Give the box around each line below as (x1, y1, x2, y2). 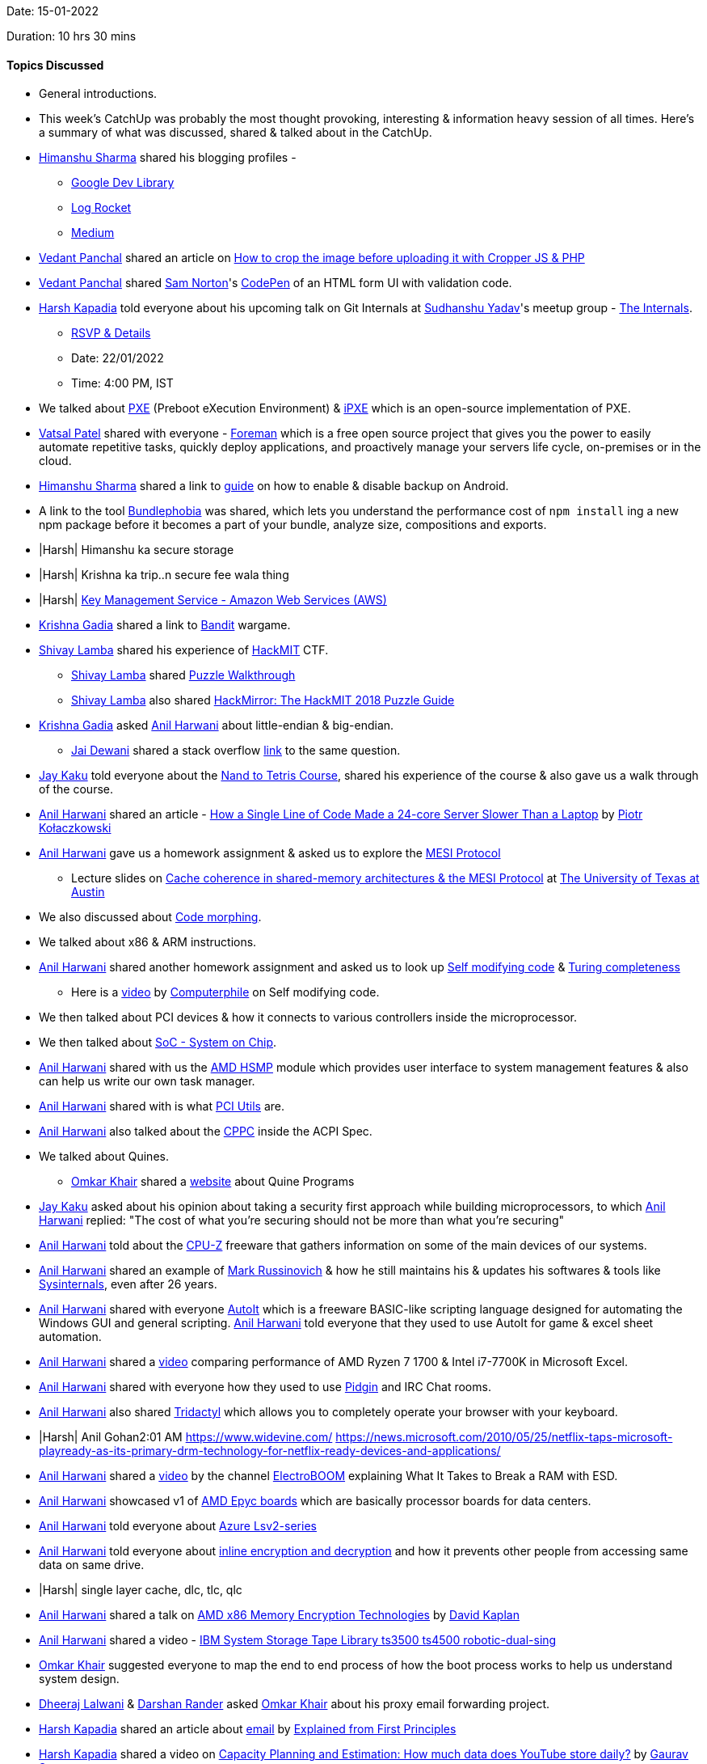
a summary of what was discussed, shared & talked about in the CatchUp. (39, 125, 432, 140)
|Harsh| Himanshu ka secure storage (39, 543, 234, 557)
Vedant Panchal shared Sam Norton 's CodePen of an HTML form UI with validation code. (39, 276, 512, 290)
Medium (71, 226, 115, 240)
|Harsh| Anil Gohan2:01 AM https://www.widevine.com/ (39, 1430, 333, 1445)
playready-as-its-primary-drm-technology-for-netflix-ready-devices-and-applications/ (39, 1444, 501, 1458)
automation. (39, 1330, 102, 1344)
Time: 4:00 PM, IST (71, 376, 174, 391)
